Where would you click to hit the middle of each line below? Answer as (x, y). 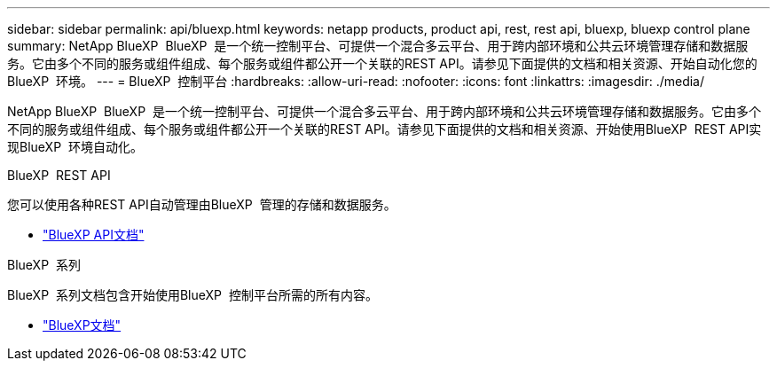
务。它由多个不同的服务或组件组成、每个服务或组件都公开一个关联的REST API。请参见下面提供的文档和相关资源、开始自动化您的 (382, 63)
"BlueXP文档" (82, 325)
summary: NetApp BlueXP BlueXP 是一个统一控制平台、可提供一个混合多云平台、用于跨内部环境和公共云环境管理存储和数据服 (378, 46)
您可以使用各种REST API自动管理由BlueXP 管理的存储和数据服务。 (202, 204)
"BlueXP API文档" (94, 235)
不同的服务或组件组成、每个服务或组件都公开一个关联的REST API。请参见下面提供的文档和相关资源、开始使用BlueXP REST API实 (385, 129)
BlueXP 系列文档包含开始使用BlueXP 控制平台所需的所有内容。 (192, 295)
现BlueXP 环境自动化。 (75, 147)
